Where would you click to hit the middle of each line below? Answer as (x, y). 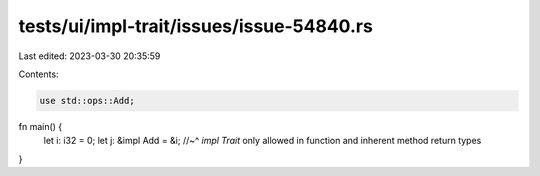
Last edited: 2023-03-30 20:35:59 (89, 56)
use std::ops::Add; (87, 100)
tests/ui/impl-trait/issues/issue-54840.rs (196, 26)
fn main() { (40, 126)
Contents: (38, 74)
